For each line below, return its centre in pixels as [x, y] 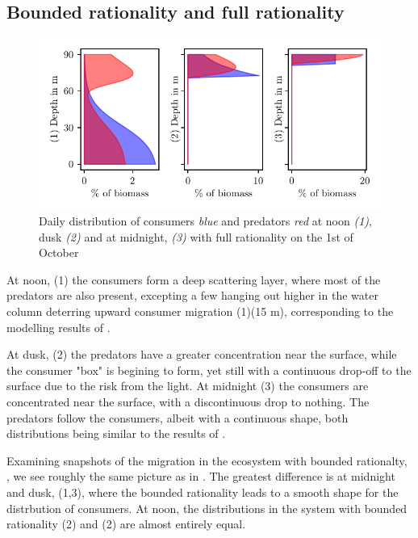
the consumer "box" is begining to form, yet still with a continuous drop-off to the [209, 370]
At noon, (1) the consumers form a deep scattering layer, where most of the [194, 279]
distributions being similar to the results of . [116, 433]
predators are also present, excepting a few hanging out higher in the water [192, 295]
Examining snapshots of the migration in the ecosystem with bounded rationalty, [207, 460]
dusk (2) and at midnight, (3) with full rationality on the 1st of [196, 236]
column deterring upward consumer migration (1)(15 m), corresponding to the [200, 311]
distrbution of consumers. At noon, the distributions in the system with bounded [207, 508]
